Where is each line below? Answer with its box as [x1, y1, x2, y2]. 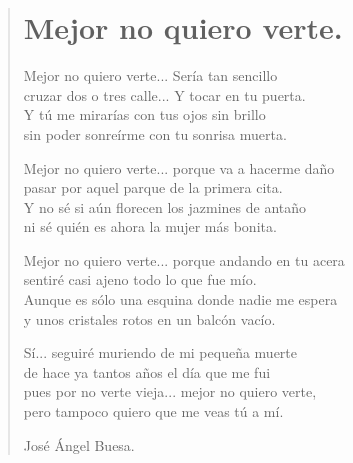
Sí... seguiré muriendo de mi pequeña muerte [23, 342, 297, 363]
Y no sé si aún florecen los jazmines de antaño [23, 196, 307, 217]
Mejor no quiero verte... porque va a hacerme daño [23, 157, 335, 178]
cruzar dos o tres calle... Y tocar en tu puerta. [23, 84, 306, 105]
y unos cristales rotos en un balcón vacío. [23, 308, 276, 329]
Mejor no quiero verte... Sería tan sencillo [23, 65, 278, 86]
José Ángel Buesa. [23, 434, 135, 455]
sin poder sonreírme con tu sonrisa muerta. [23, 123, 287, 144]
